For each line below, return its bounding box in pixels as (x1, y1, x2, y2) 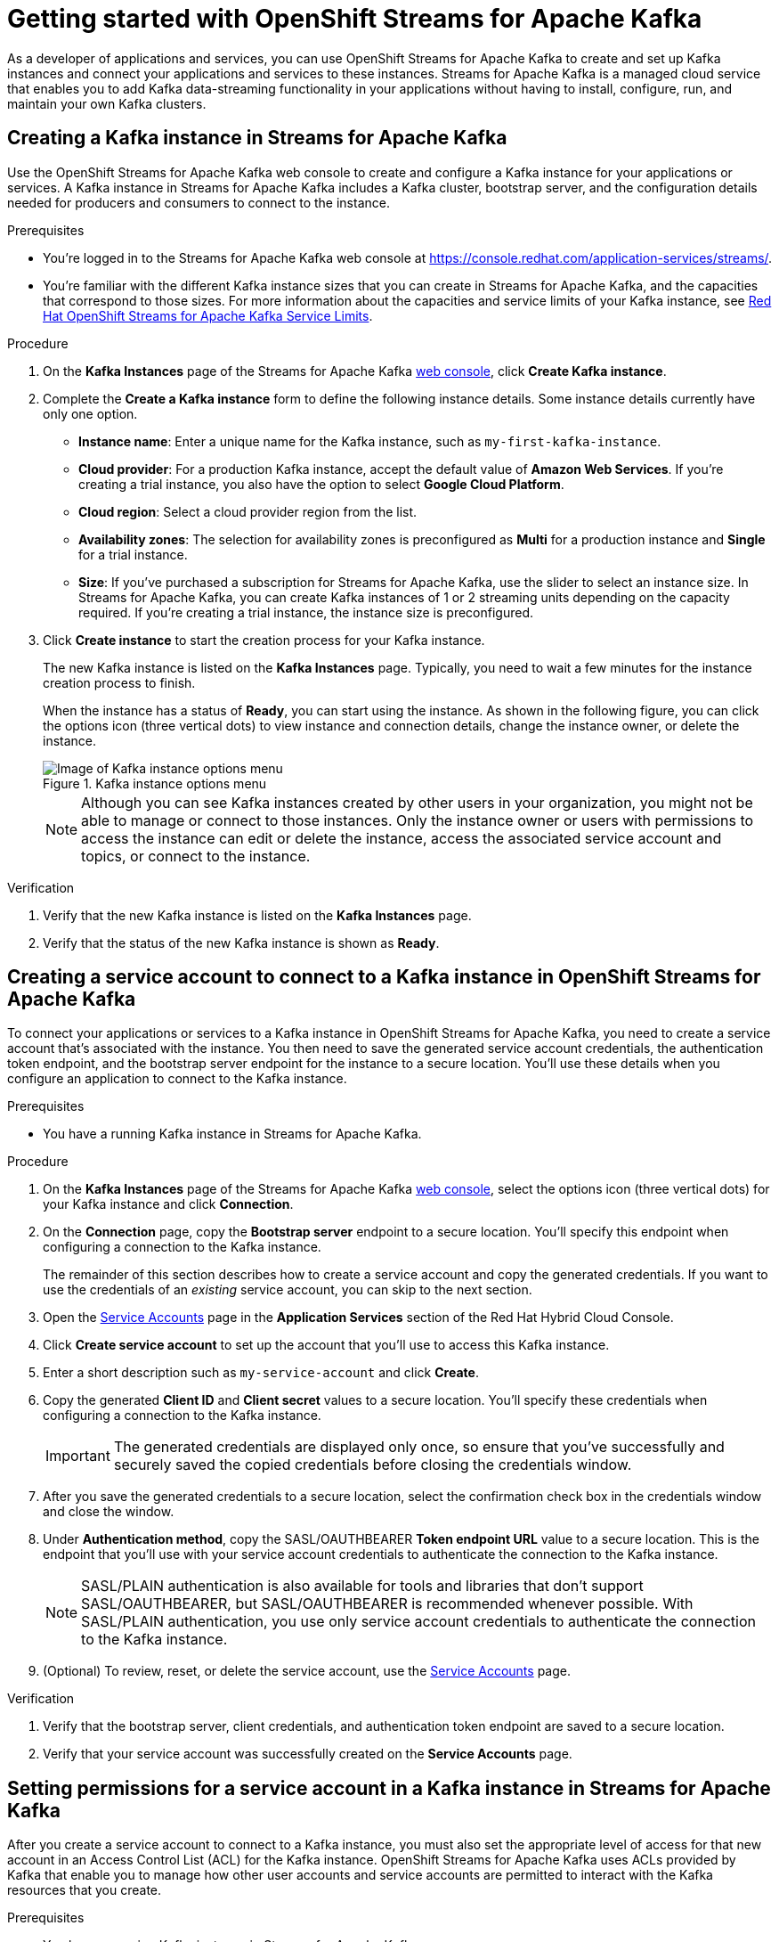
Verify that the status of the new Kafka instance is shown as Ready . (43, 934, 440, 951)
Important (45, 1447, 110, 1465)
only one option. (43, 405, 138, 421)
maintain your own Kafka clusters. (7, 95, 207, 111)
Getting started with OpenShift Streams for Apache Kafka (7, 4, 702, 34)
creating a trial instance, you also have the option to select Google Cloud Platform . (78, 476, 564, 492)
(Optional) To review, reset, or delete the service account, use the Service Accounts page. (43, 1663, 571, 1679)
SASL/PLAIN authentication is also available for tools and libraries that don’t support (81, 1577, 644, 1595)
